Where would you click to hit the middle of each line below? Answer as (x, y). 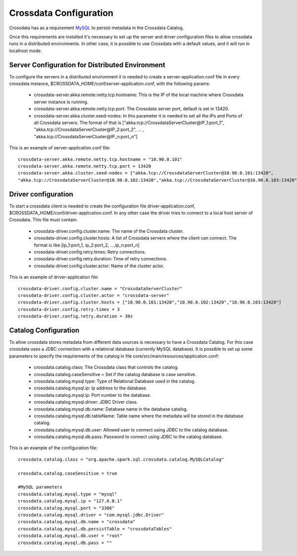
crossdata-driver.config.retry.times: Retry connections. (90, 252)
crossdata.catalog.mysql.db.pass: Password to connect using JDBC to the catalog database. (128, 437)
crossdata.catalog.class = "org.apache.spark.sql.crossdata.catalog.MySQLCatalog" (121, 459)
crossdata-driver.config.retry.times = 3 (69, 309)
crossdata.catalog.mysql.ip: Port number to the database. (93, 395)
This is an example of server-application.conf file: (60, 148)
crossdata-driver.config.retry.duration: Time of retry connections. (101, 259)
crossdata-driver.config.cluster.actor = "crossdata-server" (94, 295)
